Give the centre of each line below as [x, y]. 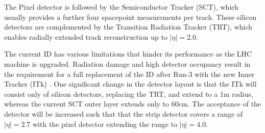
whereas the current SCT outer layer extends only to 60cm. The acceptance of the [133, 104]
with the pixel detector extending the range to [105, 124]
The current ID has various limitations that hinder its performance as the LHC [128, 54]
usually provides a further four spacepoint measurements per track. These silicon [130, 17]
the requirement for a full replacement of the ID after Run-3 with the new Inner [129, 74]
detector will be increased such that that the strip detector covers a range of [124, 113]
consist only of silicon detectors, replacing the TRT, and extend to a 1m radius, [129, 94]
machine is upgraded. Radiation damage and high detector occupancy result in [127, 63]
